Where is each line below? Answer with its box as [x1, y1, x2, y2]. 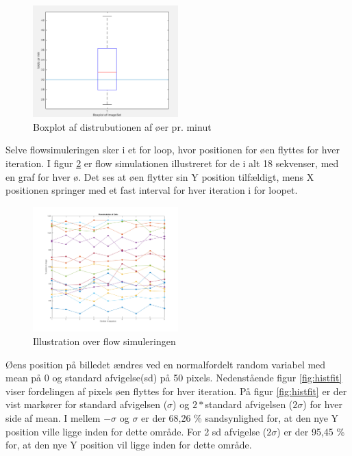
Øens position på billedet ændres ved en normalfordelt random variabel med [5, 357, 326, 371]
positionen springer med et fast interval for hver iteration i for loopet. [5, 183, 298, 197]
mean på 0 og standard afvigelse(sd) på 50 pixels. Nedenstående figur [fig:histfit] [5, 370, 342, 385]
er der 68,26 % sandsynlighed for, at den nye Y [141, 411, 339, 425]
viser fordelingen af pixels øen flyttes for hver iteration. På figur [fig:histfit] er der [5, 383, 347, 398]
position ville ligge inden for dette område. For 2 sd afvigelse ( [5, 424, 267, 438]
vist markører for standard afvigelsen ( [5, 397, 168, 411]
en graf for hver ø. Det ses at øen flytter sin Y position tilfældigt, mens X [5, 169, 314, 183]
